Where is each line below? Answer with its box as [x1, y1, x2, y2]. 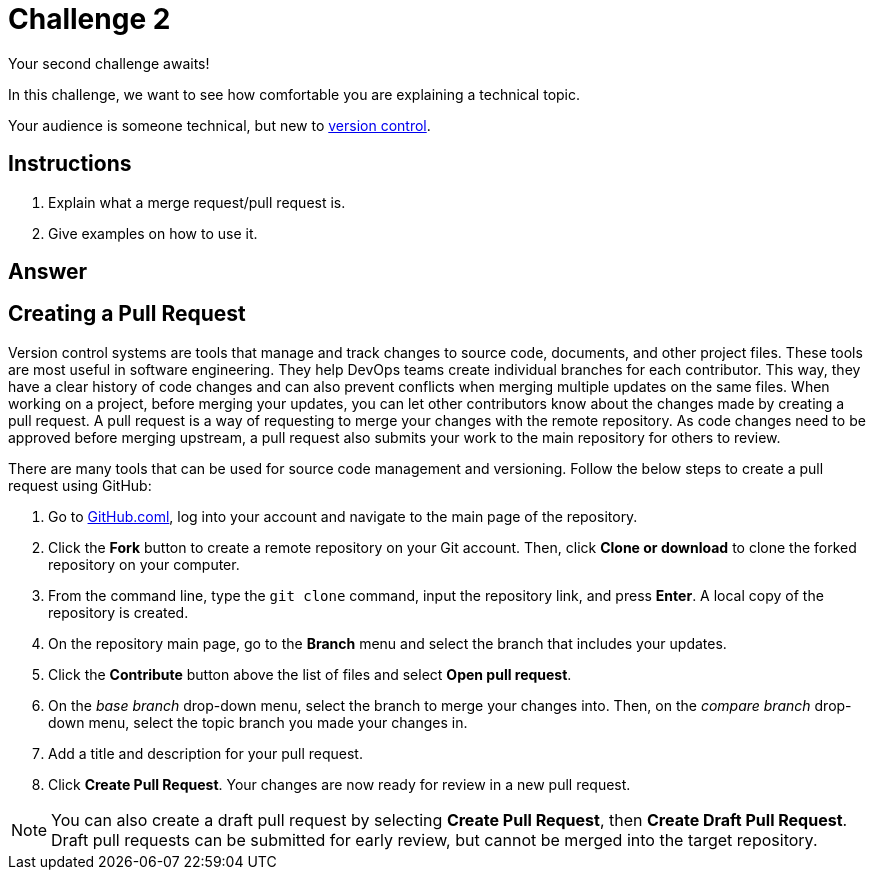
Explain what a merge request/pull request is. [48, 193, 346, 211]
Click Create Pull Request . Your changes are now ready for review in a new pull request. [48, 775, 631, 793]
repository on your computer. [48, 555, 240, 573]
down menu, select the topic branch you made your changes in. [48, 713, 468, 731]
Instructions [8, 151, 132, 177]
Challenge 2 [8, 2, 171, 36]
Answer [8, 259, 88, 285]
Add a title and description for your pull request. [48, 744, 363, 762]
